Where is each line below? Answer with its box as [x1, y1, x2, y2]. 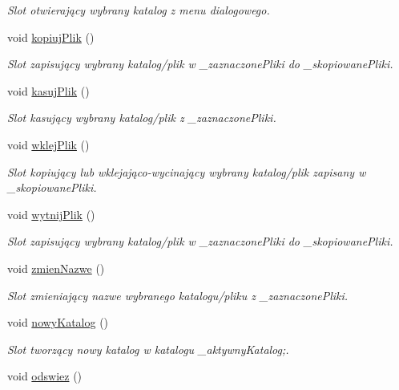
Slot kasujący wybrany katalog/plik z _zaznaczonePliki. [7, 109, 276, 126]
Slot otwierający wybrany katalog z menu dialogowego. [7, 2, 270, 18]
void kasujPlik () [7, 82, 90, 99]
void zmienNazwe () [7, 259, 105, 276]
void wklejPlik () [7, 136, 90, 152]
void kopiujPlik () [7, 28, 95, 45]
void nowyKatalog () [7, 314, 109, 331]
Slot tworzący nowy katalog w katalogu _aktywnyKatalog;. [7, 340, 289, 357]
